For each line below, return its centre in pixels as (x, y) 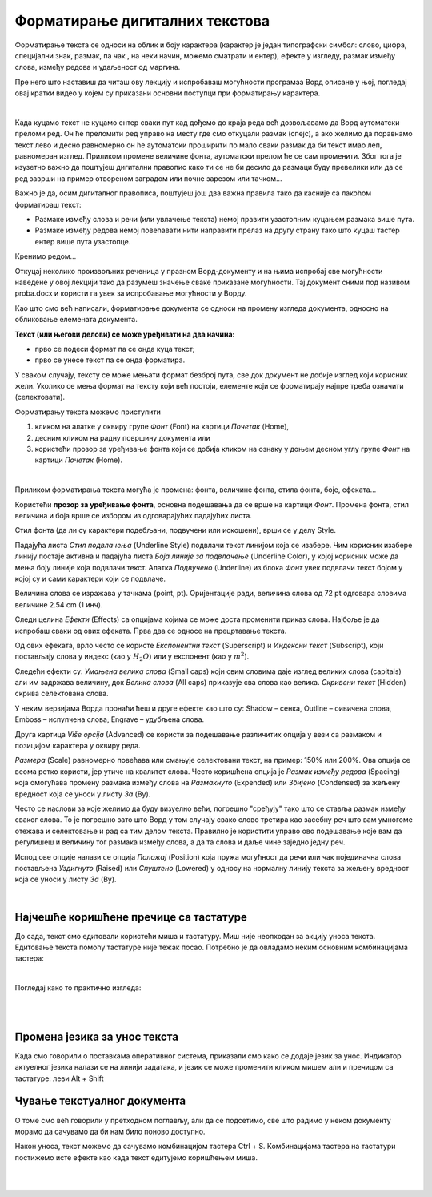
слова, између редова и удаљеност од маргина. (98, 67)
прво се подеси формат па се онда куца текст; (115, 349)
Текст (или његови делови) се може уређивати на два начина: (125, 334)
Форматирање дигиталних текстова (142, 21)
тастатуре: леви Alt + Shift (59, 1078)
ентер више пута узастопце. (83, 241)
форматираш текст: (48, 204)
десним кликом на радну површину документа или (123, 437)
